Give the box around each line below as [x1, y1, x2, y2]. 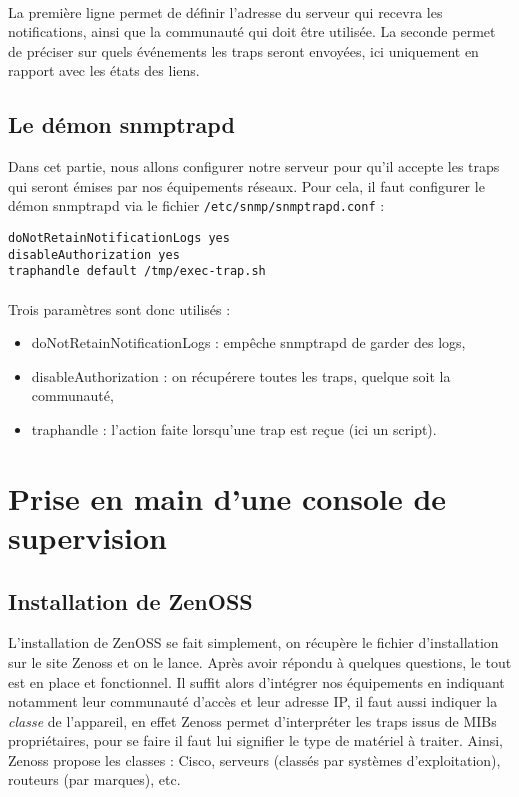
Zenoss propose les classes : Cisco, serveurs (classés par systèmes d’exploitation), [8, 749, 501, 770]
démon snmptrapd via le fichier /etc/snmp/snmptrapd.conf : [8, 195, 385, 216]
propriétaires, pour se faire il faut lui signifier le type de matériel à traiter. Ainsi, [8, 730, 503, 751]
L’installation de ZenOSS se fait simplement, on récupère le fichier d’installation [8, 632, 499, 653]
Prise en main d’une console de [8, 477, 447, 518]
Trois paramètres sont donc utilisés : [8, 298, 231, 319]
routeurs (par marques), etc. [8, 769, 181, 790]
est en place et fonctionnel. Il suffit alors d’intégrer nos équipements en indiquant [8, 671, 505, 692]
